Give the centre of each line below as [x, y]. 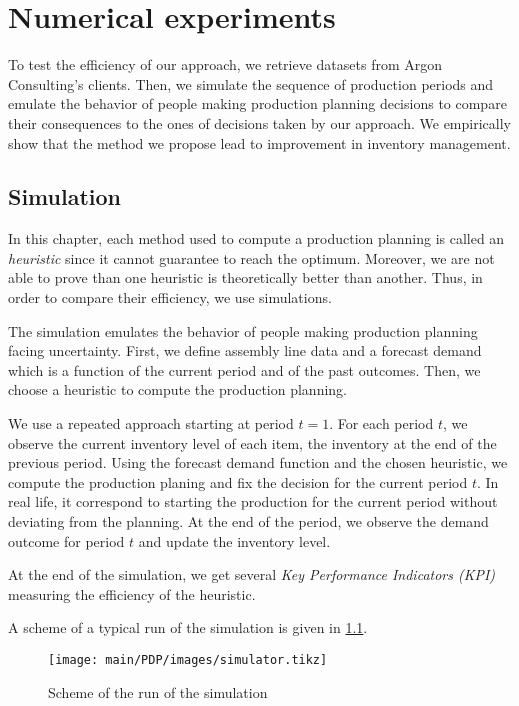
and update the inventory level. [234, 540]
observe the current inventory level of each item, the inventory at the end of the [252, 442]
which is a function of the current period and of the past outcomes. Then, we [244, 369]
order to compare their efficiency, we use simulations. [170, 297]
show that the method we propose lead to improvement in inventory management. [259, 142]
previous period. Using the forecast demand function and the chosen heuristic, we [258, 462]
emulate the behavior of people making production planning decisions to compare [257, 103]
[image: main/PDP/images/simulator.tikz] [188, 659]
